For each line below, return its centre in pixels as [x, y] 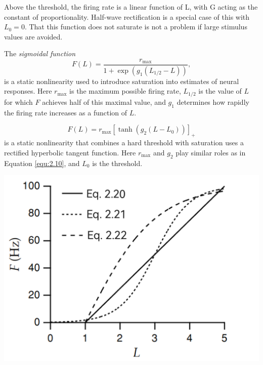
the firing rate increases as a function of [66, 112]
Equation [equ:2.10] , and [42, 163]
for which [18, 102]
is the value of [220, 91]
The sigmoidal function [40, 53]
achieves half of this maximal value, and [104, 102]
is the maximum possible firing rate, [125, 91]
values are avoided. [33, 36]
